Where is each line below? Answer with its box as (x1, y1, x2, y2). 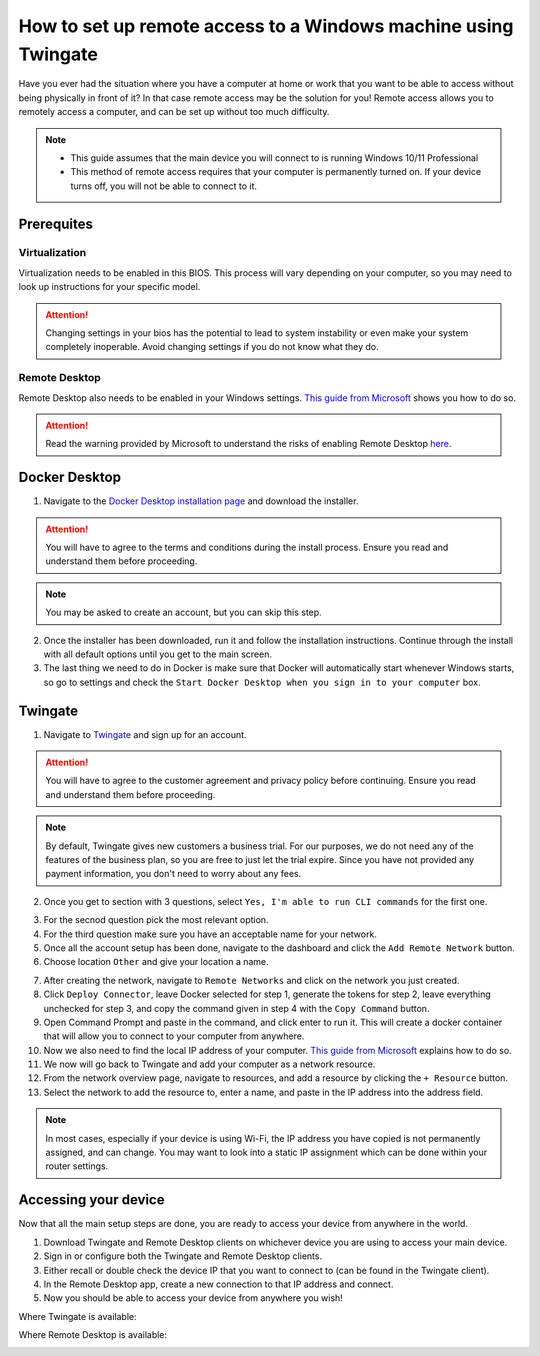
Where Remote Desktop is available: (18, 1329, 168, 1341)
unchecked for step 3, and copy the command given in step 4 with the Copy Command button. (43, 1002, 430, 1014)
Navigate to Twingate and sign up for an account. (43, 728, 247, 740)
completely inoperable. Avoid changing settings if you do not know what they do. (45, 341, 379, 353)
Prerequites (18, 215, 94, 232)
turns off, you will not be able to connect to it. (70, 180, 258, 192)
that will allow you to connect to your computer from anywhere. (43, 1030, 305, 1042)
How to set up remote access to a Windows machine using (18, 15, 514, 37)
